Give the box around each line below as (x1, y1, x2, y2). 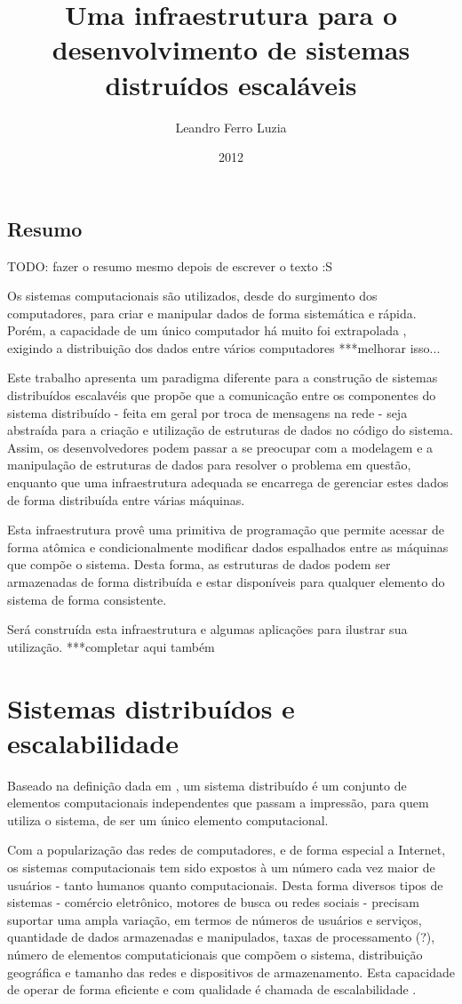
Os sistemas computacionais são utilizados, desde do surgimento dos (7, 286, 378, 305)
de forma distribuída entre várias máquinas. (7, 490, 245, 509)
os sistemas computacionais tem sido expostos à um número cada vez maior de (7, 858, 435, 877)
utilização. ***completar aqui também (7, 637, 215, 655)
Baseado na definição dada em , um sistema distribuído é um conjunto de (7, 775, 407, 794)
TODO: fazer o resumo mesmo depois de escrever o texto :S (7, 256, 333, 275)
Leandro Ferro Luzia (175, 117, 287, 136)
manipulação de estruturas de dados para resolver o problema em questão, (7, 455, 411, 474)
